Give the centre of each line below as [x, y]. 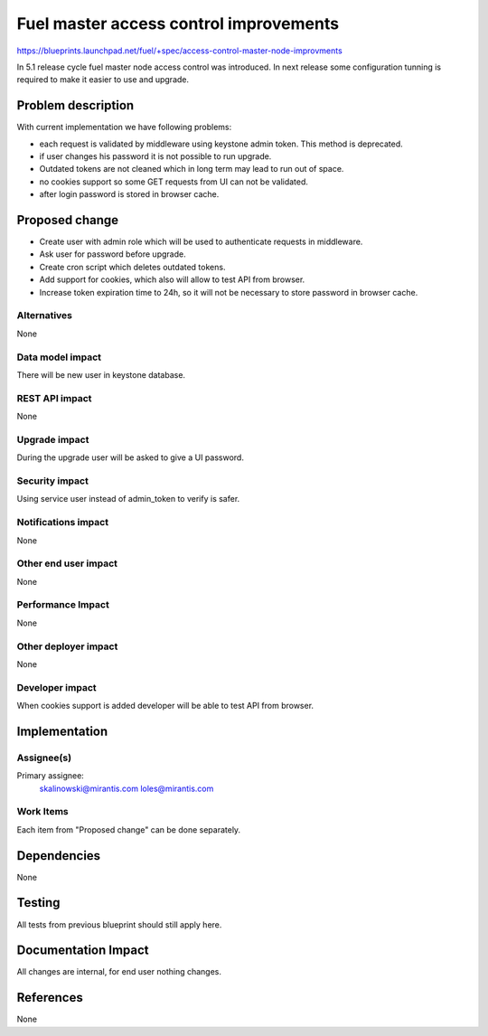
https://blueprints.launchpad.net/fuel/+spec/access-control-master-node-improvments [179, 51]
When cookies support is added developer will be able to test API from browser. [165, 706]
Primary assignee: [51, 776]
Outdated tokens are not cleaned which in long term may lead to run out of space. [192, 169]
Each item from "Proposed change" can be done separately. [129, 829]
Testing [38, 903]
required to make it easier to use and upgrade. [103, 80]
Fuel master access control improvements [178, 24]
